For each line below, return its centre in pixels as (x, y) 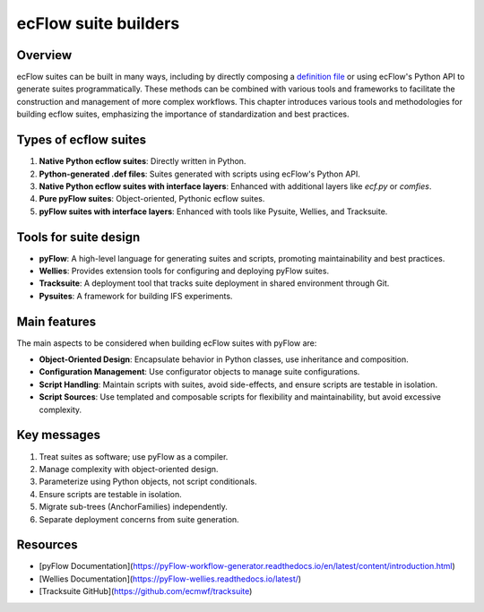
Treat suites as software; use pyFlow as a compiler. (134, 456)
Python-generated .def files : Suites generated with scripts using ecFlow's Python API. (199, 174)
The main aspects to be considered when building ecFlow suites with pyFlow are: (167, 343)
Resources (47, 545)
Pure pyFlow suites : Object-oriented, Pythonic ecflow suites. (152, 199)
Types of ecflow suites (82, 140)
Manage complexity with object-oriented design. (129, 469)
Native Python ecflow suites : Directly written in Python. (143, 161)
